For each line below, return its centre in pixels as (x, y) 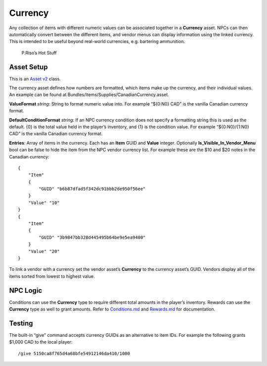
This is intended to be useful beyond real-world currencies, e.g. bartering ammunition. (97, 42)
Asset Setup (28, 67)
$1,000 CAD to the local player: (41, 342)
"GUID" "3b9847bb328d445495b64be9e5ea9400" (92, 237)
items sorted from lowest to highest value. (52, 276)
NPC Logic (26, 290)
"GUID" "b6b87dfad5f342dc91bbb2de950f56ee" (92, 189)
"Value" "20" (44, 251)
